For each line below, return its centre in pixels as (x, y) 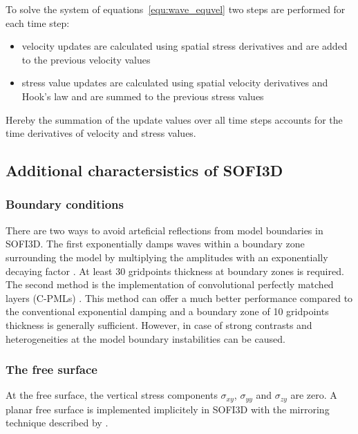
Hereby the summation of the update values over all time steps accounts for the (174, 119)
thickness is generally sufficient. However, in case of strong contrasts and (159, 324)
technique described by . (57, 423)
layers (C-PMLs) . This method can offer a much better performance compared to (179, 298)
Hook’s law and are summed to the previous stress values (143, 96)
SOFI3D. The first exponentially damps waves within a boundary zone (155, 244)
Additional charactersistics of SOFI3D (144, 170)
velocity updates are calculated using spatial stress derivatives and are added (185, 46)
